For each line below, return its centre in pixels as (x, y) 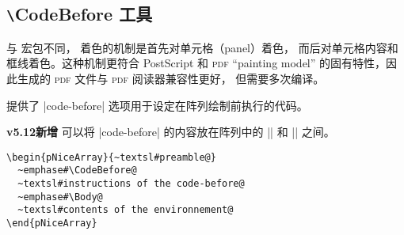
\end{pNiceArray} (52, 224)
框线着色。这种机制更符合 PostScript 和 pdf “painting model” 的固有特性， (196, 63)
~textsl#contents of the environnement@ (126, 210)
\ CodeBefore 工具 (80, 14)
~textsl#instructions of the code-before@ (131, 184)
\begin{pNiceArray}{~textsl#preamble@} (111, 157)
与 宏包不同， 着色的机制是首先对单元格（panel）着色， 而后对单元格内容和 (202, 47)
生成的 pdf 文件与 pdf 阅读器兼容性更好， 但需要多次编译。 (171, 78)
